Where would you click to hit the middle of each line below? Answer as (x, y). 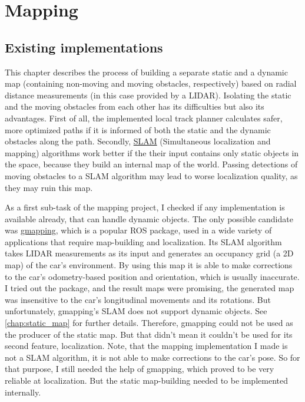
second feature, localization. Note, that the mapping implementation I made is (146, 346)
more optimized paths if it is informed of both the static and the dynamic (138, 129)
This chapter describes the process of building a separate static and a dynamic (146, 72)
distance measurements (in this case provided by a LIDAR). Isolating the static (148, 95)
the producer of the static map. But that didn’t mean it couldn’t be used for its (149, 334)
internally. (23, 392)
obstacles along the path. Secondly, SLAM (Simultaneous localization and (138, 141)
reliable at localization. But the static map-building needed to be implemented (146, 380)
